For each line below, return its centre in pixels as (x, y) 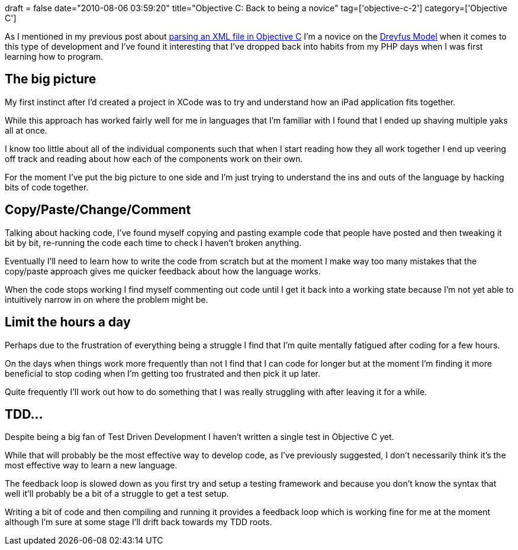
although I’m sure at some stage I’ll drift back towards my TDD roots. (139, 522)
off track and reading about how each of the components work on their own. (154, 158)
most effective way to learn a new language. (91, 465)
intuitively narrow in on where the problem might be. (107, 299)
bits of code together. (47, 187)
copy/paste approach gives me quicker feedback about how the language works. (163, 271)
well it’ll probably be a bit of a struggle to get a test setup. (117, 494)
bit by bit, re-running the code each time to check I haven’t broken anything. (153, 242)
